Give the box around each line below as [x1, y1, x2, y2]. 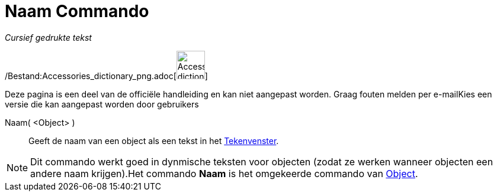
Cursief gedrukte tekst [5, 32, 92, 43]
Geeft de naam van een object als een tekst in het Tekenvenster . [28, 135, 279, 146]
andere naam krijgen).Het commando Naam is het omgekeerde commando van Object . [30, 167, 418, 179]
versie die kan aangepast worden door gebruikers [5, 99, 199, 109]
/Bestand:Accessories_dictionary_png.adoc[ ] [5, 70, 208, 81]
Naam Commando [5, 1, 149, 21]
